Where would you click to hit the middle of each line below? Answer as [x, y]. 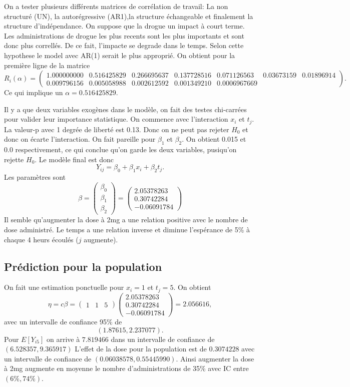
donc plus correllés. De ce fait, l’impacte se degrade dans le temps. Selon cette [124, 45]
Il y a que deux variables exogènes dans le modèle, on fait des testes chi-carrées [125, 109]
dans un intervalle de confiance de [163, 339]
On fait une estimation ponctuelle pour [64, 287]
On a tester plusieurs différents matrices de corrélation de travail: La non [116, 6]
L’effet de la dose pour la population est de [141, 349]
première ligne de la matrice [47, 65]
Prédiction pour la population [83, 266]
